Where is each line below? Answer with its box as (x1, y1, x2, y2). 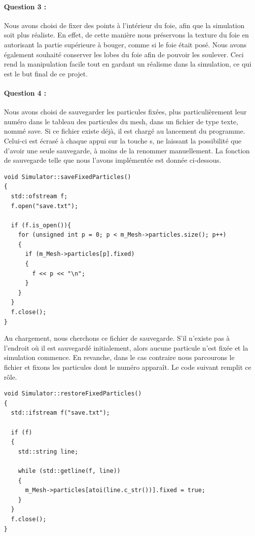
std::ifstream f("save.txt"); (11, 409, 110, 417)
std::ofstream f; (11, 192, 68, 200)
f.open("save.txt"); (11, 202, 78, 210)
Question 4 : (4, 87, 46, 98)
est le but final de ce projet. (4, 68, 88, 78)
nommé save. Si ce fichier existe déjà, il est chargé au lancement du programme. (4, 126, 245, 136)
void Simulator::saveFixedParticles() (4, 173, 131, 180)
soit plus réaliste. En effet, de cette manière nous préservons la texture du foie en (4, 30, 249, 40)
